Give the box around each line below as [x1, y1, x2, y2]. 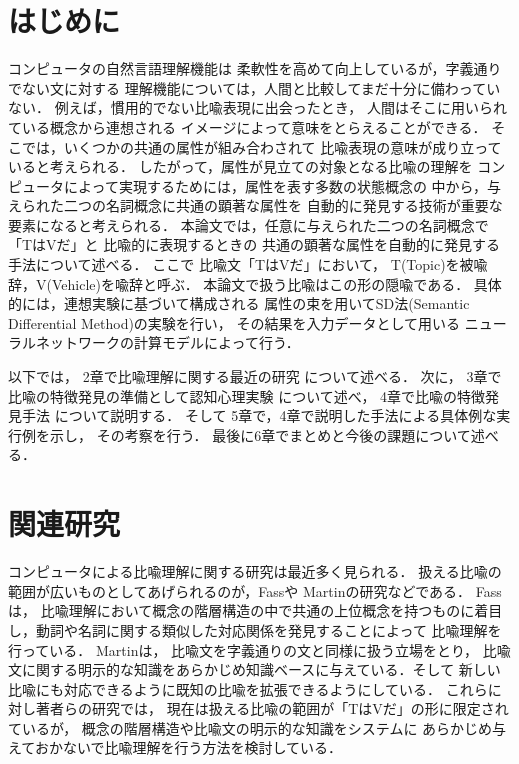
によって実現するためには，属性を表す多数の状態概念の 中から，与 [63, 175, 502, 196]
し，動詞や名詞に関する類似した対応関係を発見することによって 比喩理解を [8, 619, 502, 640]
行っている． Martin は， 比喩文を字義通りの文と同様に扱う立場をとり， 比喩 [8, 639, 511, 660]
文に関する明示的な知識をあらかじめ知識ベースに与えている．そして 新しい [8, 659, 501, 680]
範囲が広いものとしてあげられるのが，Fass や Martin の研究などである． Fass [8, 580, 502, 601]
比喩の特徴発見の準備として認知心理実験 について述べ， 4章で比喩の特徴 [8, 385, 486, 406]
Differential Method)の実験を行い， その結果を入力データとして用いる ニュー [8, 312, 507, 333]
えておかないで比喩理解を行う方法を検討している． [8, 737, 343, 758]
